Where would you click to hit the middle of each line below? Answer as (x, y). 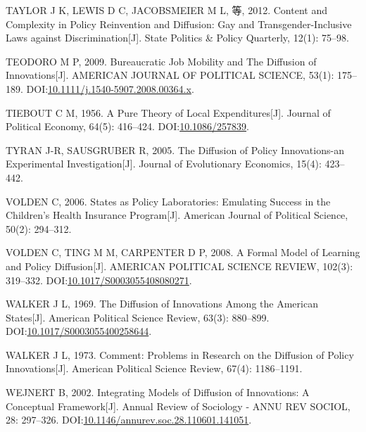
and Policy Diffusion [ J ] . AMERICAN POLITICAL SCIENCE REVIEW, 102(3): (179, 266)
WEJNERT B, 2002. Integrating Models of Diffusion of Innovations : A (158, 392)
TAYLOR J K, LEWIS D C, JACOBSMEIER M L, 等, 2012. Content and (166, 10)
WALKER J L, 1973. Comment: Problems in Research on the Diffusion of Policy (180, 354)
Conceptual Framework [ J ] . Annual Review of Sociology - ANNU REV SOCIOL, (178, 406)
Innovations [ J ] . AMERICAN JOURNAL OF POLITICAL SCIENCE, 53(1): (170, 75)
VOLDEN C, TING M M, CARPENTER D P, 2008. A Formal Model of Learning (183, 252)
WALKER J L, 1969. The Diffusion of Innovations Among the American (162, 304)
